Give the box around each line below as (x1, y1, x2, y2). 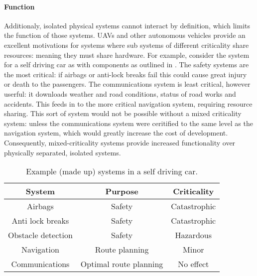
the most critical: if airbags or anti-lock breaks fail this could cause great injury (4, 69, 247, 79)
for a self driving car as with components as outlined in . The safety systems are (4, 59, 249, 70)
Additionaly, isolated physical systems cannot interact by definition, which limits (4, 20, 251, 30)
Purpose (105, 185, 138, 197)
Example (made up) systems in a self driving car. (26, 165, 198, 177)
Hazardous (175, 229, 212, 241)
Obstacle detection (8, 229, 73, 241)
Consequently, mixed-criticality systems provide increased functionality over (4, 137, 236, 147)
